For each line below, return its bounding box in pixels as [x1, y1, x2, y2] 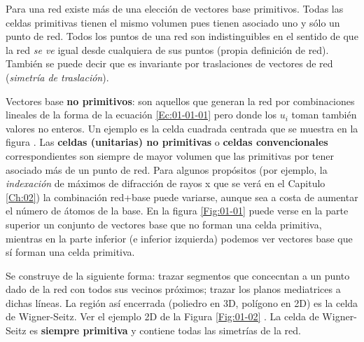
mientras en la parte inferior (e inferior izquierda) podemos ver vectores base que [6, 231, 353, 245]
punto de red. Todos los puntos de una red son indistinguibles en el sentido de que [6, 29, 358, 43]
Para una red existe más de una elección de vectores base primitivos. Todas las [6, 1, 344, 15]
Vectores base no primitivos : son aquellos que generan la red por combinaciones [6, 93, 355, 108]
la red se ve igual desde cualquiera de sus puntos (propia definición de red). [6, 42, 329, 57]
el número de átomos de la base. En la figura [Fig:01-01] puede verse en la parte [6, 203, 349, 218]
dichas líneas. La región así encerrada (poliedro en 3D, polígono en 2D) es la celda [6, 295, 358, 310]
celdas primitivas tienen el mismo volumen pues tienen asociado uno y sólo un [6, 15, 340, 29]
